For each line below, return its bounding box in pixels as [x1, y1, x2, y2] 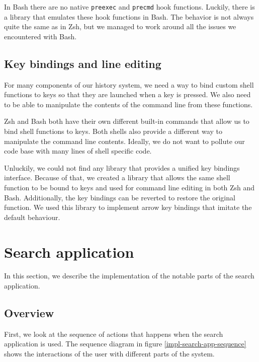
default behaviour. [4, 211, 60, 222]
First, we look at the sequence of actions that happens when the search [4, 328, 223, 339]
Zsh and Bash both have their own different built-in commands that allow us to [4, 116, 249, 126]
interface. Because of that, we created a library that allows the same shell [4, 172, 230, 183]
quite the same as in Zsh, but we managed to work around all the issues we [4, 21, 236, 32]
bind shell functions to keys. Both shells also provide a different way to [4, 126, 222, 136]
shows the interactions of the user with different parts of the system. [4, 348, 215, 359]
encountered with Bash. [4, 31, 77, 41]
